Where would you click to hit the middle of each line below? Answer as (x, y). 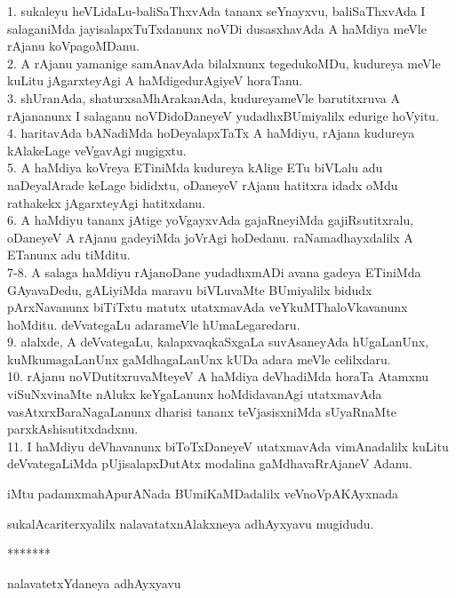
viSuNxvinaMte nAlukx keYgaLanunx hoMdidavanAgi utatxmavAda (195, 394)
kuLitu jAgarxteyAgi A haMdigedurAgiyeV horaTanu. (155, 80)
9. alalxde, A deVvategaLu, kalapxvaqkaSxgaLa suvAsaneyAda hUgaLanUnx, (218, 342)
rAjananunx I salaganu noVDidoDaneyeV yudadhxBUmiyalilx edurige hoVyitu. (223, 115)
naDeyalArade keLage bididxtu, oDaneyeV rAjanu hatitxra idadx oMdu (203, 184)
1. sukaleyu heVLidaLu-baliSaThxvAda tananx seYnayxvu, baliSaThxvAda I (216, 11)
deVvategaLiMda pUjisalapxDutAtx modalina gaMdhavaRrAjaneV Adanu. (210, 463)
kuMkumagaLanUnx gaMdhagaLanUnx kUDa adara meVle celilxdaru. (199, 359)
